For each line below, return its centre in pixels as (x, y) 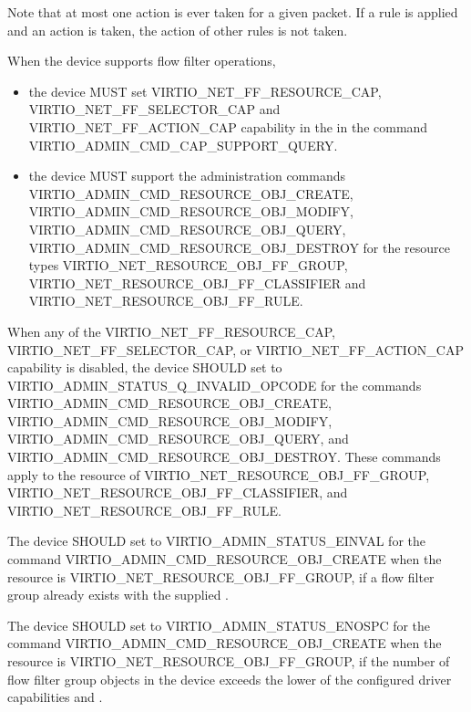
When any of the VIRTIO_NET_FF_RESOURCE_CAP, (171, 331)
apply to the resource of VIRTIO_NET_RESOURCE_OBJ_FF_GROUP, (219, 474)
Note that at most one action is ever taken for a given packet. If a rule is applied (233, 12)
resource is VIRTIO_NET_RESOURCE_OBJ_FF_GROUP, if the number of (229, 661)
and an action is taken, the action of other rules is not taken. (178, 30)
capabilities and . (55, 697)
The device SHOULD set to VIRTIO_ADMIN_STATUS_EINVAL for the (217, 541)
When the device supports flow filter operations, (142, 61)
